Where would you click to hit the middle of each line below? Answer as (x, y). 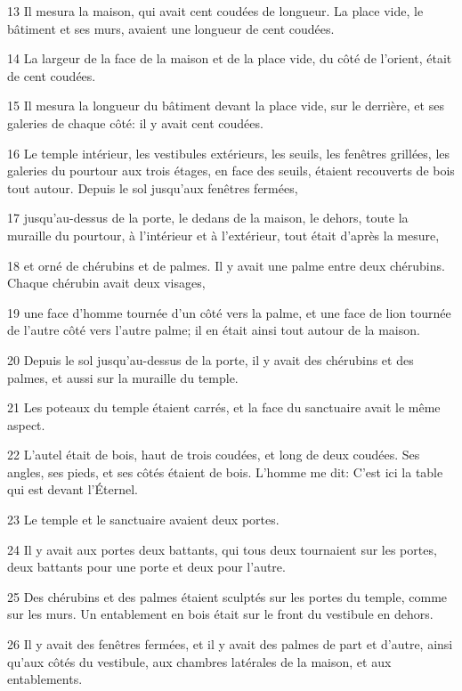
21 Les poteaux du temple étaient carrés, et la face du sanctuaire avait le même (224, 407)
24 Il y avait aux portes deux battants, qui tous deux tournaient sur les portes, (222, 549)
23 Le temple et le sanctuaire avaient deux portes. (143, 520)
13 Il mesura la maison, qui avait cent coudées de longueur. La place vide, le (215, 11)
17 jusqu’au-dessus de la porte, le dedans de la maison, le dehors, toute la (208, 218)
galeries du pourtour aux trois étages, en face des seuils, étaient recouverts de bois (231, 171)
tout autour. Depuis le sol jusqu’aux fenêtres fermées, (153, 187)
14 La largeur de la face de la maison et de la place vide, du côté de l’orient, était (230, 58)
